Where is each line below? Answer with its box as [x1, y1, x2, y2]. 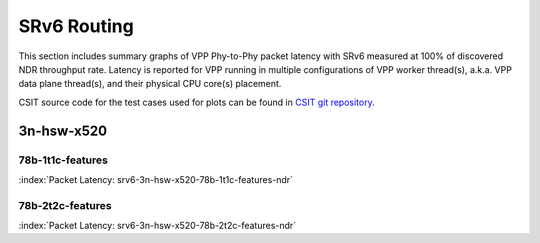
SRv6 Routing [18, 15, 134, 37]
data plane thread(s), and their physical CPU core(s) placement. [18, 78, 282, 90]
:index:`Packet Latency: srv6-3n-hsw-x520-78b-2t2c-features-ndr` [18, 220, 297, 232]
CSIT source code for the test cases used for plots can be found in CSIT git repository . [18, 96, 375, 108]
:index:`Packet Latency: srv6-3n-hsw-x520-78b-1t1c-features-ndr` [18, 173, 294, 185]
